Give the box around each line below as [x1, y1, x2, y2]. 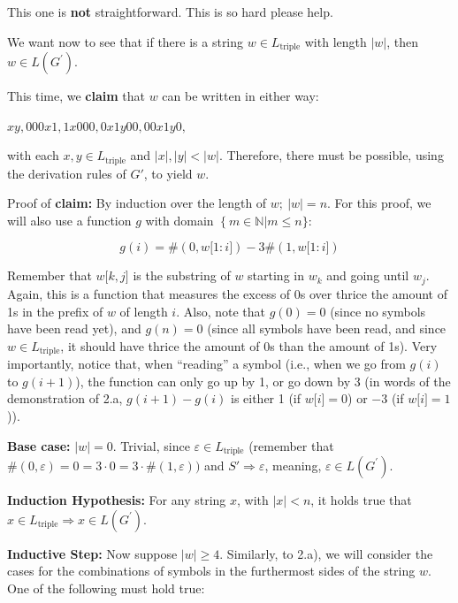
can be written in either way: [162, 87, 319, 105]
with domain [145, 210, 214, 229]
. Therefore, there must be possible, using [218, 146, 444, 164]
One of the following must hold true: [7, 578, 205, 597]
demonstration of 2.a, [7, 389, 123, 408]
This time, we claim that [7, 87, 145, 105]
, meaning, [264, 455, 322, 474]
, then [386, 32, 419, 50]
